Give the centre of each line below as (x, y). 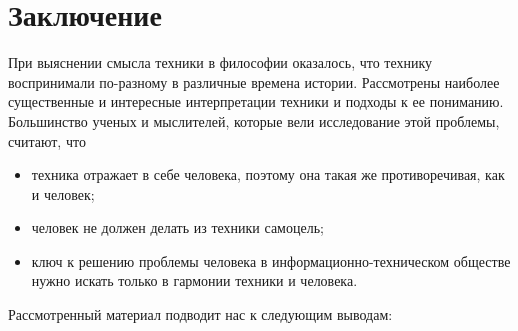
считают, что (47, 140)
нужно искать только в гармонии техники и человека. (194, 280)
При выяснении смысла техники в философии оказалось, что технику (220, 62)
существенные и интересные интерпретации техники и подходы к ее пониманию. (256, 101)
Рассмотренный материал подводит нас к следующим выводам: (200, 314)
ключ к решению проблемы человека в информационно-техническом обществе (271, 260)
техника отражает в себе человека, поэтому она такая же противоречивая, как (268, 174)
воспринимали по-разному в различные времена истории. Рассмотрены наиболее (254, 81)
